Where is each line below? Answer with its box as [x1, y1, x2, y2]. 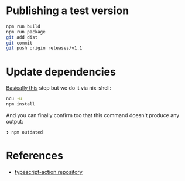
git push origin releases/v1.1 [6, 45, 83, 51]
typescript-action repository [14, 168, 83, 175]
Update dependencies [6, 65, 116, 78]
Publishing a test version [6, 4, 129, 18]
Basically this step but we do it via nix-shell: [6, 84, 112, 91]
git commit [6, 40, 33, 46]
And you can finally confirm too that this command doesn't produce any [6, 112, 180, 118]
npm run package [6, 29, 46, 35]
